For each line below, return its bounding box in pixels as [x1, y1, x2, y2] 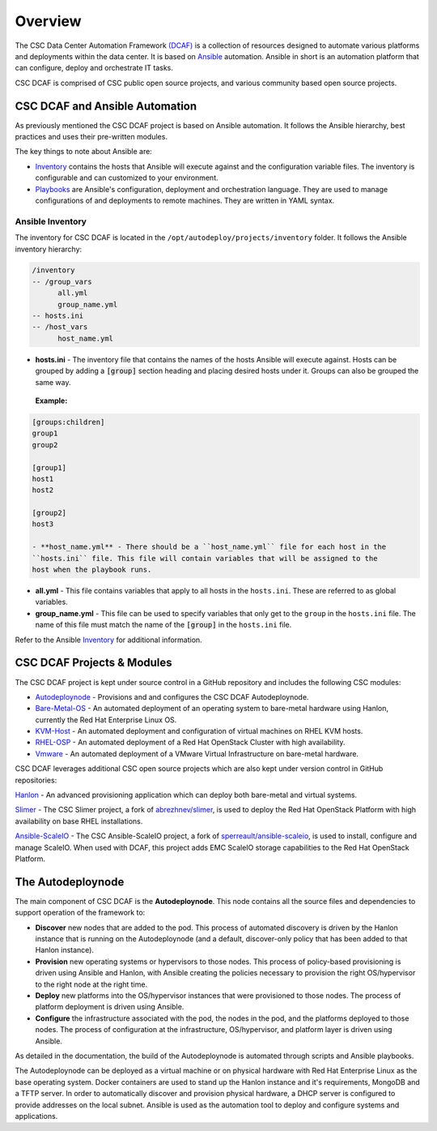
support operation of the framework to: [15, 908, 146, 918]
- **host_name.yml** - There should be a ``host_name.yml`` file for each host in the [32, 542, 387, 551]
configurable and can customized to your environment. [35, 173, 218, 182]
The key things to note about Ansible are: [15, 147, 153, 156]
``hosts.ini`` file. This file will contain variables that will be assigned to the [32, 554, 378, 563]
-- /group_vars [32, 276, 92, 286]
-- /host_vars [32, 323, 88, 332]
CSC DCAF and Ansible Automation [15, 99, 197, 113]
